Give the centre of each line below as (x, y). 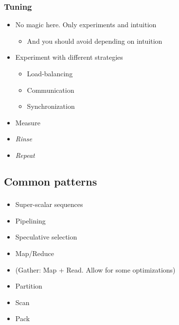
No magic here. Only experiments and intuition (86, 25)
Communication (51, 90)
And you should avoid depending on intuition (95, 41)
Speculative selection (46, 237)
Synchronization (51, 106)
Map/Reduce (35, 253)
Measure (28, 122)
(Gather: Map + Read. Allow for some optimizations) (95, 269)
